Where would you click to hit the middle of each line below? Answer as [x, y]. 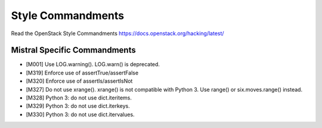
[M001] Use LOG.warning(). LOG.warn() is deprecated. [93, 64]
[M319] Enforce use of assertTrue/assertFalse [82, 73]
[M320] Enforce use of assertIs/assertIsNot [79, 81]
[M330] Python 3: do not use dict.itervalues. [80, 114]
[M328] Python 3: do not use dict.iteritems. [79, 98]
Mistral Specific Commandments [74, 50]
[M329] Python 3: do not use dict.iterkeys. [78, 106]
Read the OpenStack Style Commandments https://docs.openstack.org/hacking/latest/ [117, 33]
